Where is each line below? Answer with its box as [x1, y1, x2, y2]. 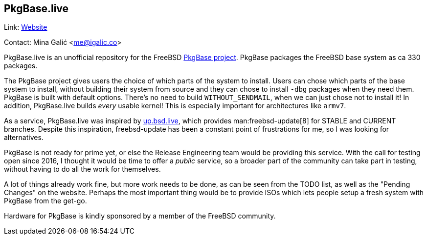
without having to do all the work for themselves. [4, 165, 161, 174]
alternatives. [4, 133, 44, 142]
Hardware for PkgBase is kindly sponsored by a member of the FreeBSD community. [4, 212, 276, 220]
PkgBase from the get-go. [4, 197, 87, 205]
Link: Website [4, 23, 47, 32]
